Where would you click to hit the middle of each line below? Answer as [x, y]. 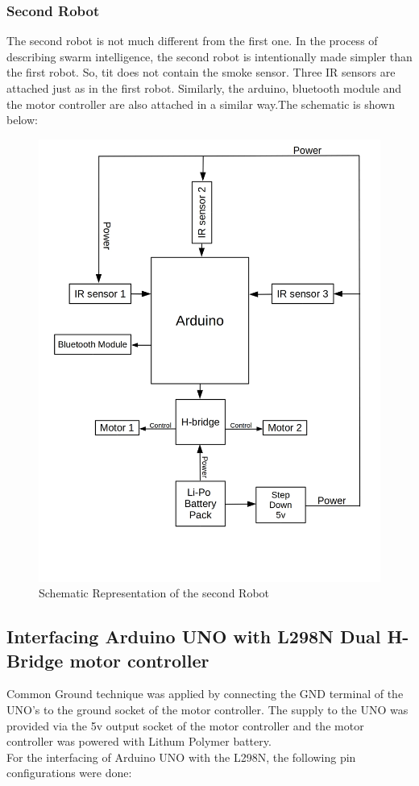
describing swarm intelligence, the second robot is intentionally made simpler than [209, 56]
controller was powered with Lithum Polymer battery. [139, 741]
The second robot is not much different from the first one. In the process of [192, 41]
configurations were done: [69, 773]
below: [22, 120]
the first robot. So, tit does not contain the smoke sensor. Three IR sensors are [201, 72]
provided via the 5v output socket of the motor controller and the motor [185, 725]
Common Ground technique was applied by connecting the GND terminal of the [205, 694]
